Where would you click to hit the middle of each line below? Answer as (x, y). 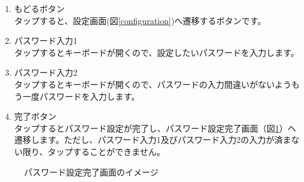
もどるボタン (39, 8)
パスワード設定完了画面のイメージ (91, 171)
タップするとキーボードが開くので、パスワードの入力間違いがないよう (153, 84)
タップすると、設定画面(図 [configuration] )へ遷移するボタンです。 (140, 20)
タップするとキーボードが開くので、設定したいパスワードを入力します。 (157, 52)
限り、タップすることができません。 (94, 151)
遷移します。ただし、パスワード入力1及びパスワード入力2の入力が (144, 140)
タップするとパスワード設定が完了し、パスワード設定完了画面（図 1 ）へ (155, 128)
